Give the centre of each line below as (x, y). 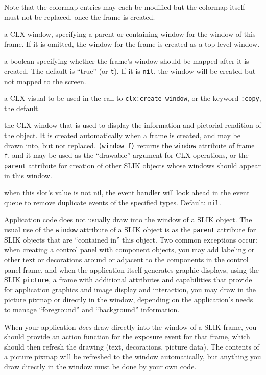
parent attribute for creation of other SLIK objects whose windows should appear (132, 165)
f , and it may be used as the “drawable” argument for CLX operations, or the (126, 155)
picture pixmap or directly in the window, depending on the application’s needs (129, 299)
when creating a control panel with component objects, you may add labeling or (129, 249)
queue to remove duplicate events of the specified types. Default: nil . (113, 202)
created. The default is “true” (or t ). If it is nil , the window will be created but (130, 71)
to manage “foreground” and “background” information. (92, 309)
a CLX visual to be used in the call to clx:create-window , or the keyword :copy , (133, 98)
